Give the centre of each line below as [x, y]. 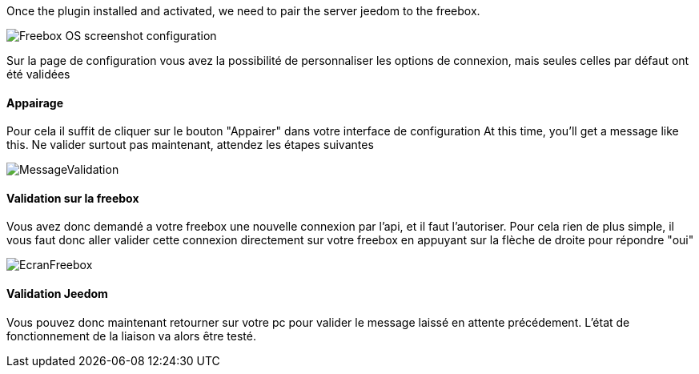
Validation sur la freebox [73, 198]
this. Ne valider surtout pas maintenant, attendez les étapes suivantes [190, 145]
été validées [38, 74]
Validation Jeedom [57, 294]
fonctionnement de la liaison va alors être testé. [131, 336]
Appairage [35, 103]
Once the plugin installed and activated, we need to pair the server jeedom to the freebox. [243, 11]
